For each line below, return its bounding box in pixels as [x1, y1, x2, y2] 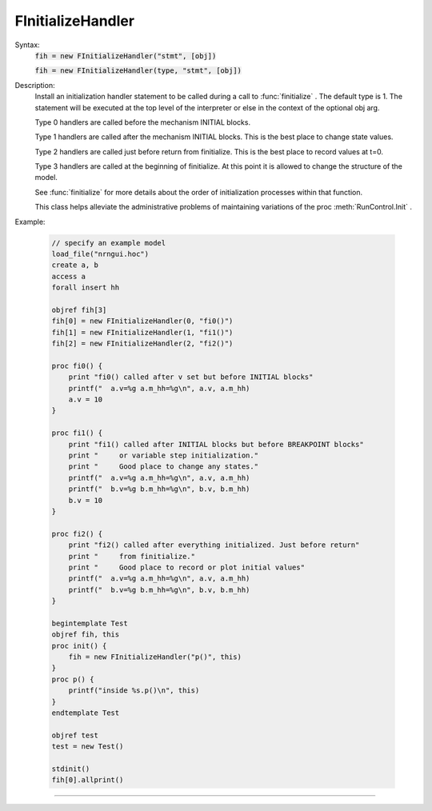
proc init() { [51, 641, 107, 650]
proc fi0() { [51, 361, 103, 370]
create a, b [51, 261, 99, 270]
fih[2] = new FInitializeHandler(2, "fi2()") [51, 339, 234, 348]
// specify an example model [51, 238, 166, 247]
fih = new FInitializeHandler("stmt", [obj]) [34, 51, 217, 60]
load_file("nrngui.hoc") [51, 250, 150, 258]
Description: [14, 80, 55, 90]
